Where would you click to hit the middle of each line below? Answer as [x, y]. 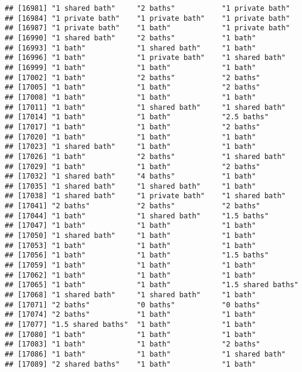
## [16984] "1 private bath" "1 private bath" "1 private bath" [147, 18]
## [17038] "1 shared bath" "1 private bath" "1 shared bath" [145, 196]
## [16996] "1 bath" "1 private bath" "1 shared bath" [145, 58]
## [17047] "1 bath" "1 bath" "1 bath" [130, 226]
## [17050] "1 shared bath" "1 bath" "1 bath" [130, 236]
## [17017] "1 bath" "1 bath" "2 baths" [133, 127]
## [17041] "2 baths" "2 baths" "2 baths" [133, 206]
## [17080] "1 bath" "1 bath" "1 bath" [130, 334]
